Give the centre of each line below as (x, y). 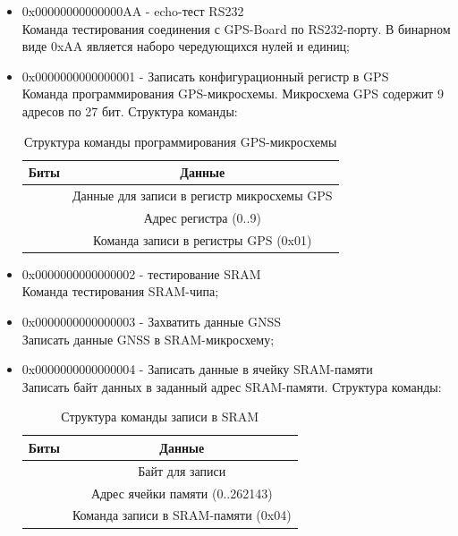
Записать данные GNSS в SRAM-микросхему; (148, 339)
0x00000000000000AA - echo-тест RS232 (133, 11)
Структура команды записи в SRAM (160, 417)
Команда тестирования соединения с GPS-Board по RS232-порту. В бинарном (236, 28)
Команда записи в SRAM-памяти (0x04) (182, 515)
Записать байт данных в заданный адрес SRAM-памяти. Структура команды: (232, 386)
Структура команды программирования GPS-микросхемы (181, 141)
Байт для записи (182, 470)
